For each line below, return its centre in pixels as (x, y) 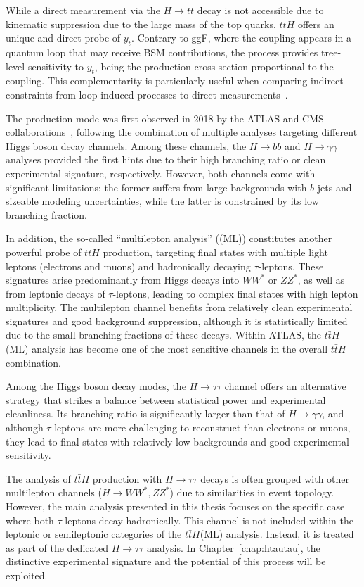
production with (127, 478)
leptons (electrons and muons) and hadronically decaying (128, 266)
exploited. (27, 575)
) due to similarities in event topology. (252, 492)
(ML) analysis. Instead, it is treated (277, 534)
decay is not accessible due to (260, 10)
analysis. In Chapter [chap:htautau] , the (233, 547)
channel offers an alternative (285, 386)
